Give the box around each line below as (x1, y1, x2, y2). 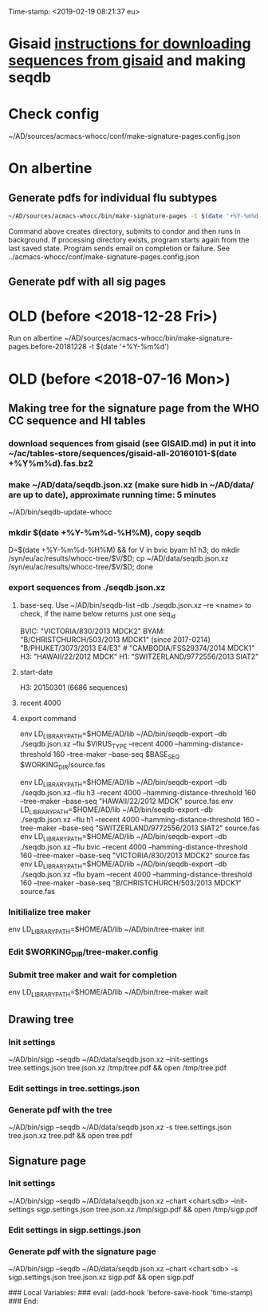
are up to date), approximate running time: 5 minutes (8, 489, 217, 500)
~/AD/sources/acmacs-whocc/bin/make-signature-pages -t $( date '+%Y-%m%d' (8, 212, 262, 220)
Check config (8, 105, 100, 123)
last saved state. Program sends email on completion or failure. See (8, 243, 230, 253)
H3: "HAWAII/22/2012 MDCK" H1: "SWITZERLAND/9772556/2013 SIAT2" (19, 652, 259, 661)
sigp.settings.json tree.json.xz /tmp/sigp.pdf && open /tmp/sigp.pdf (36, 1204, 258, 1214)
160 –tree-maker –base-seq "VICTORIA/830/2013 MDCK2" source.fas (19, 851, 250, 861)
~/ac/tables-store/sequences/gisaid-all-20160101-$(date (8, 447, 237, 459)
